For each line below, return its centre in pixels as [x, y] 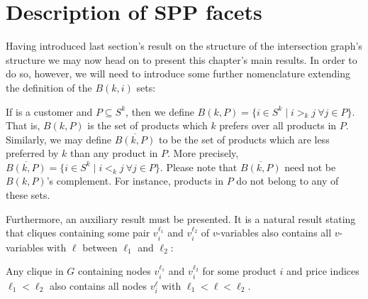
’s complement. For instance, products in [135, 181]
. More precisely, [203, 153]
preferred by [32, 153]
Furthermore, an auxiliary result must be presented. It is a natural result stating [181, 218]
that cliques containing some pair [78, 233]
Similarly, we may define [58, 139]
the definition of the [49, 87]
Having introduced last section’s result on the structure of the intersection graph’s [184, 46]
